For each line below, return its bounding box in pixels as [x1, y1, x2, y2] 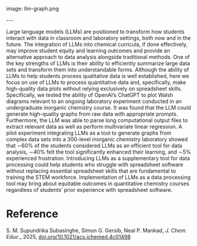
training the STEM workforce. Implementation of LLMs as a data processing [6, 174, 191, 180]
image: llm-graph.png [6, 5, 59, 12]
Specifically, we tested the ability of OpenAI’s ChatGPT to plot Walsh [6, 92, 173, 98]
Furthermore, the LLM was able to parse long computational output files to [6, 117, 188, 124]
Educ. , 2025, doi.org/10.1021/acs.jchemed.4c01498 [6, 233, 131, 240]
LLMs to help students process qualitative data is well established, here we [6, 73, 189, 79]
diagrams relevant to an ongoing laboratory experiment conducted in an [6, 98, 182, 105]
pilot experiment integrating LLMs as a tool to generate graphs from [6, 129, 172, 136]
